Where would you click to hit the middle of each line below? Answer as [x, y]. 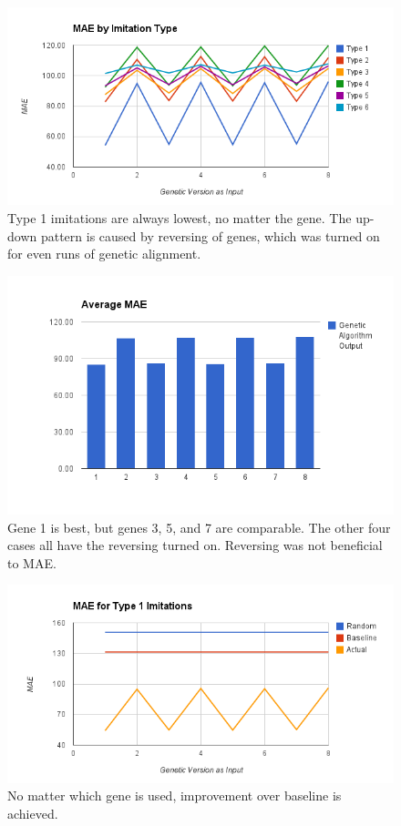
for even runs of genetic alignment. [104, 254]
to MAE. [32, 562]
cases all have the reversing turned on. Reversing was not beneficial [195, 545]
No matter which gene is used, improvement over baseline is [175, 795]
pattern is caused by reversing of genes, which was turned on [210, 235]
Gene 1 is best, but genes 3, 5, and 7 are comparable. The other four [199, 527]
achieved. [33, 813]
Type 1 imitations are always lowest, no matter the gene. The [180, 218]
